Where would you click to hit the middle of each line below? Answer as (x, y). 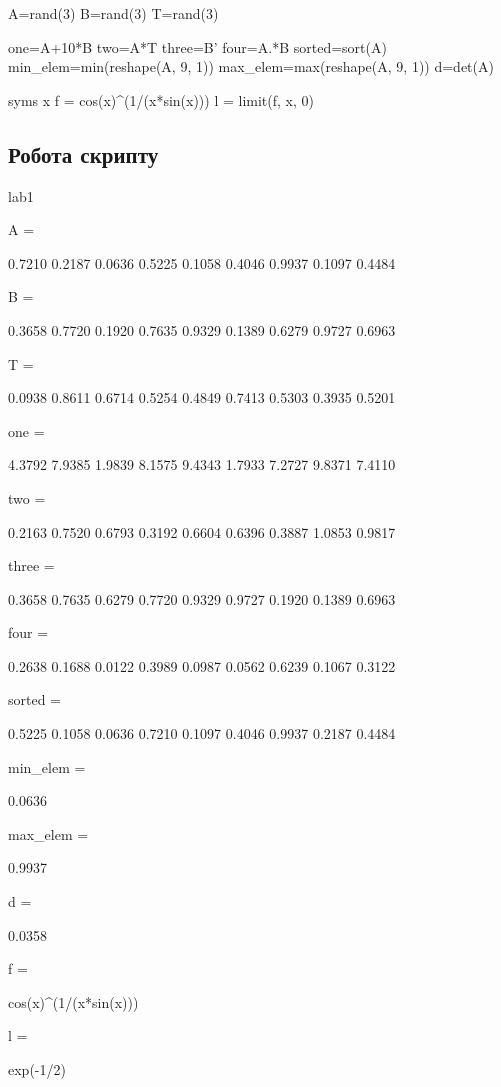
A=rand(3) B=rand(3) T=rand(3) (113, 13)
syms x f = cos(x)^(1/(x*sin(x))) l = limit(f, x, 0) (161, 99)
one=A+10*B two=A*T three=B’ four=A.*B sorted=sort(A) (197, 46)
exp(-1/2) (37, 1069)
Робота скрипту (83, 153)
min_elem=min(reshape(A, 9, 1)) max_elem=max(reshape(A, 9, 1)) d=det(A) (251, 66)
